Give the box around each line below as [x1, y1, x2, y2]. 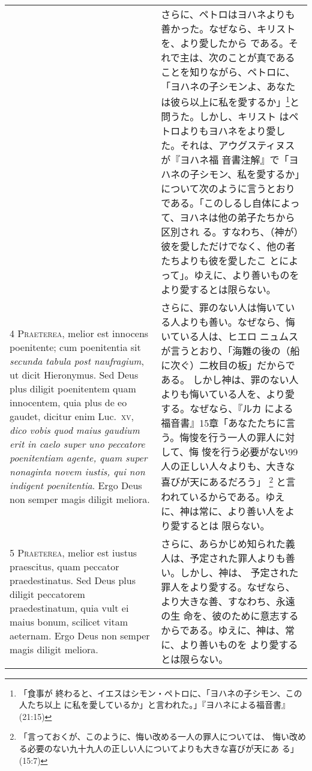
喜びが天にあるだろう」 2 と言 [161, 473, 296, 489]
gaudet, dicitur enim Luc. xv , [10, 409, 134, 423]
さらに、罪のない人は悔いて [161, 300, 286, 315]
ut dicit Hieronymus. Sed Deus [10, 367, 139, 382]
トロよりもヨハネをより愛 [161, 124, 276, 138]
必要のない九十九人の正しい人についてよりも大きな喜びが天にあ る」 [27, 742, 299, 755]
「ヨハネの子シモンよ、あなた [161, 79, 296, 93]
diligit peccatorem [10, 587, 85, 601]
